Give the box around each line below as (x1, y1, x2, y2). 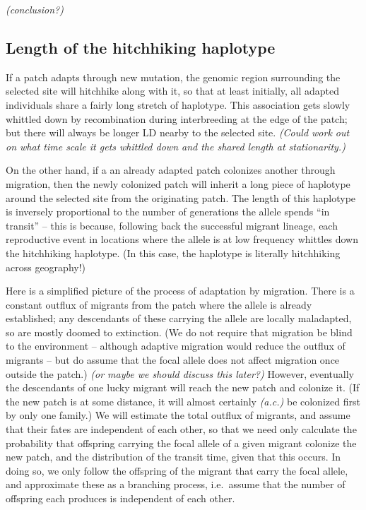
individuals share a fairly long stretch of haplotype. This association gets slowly (6, 97, 350, 112)
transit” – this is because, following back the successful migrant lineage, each (6, 218, 338, 232)
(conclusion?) (6, 2, 64, 16)
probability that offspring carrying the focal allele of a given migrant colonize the (6, 435, 357, 450)
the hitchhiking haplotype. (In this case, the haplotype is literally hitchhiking (6, 245, 341, 260)
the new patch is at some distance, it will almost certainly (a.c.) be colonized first (6, 393, 360, 408)
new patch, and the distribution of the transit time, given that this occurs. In (6, 449, 341, 464)
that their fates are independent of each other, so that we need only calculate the (6, 422, 357, 437)
